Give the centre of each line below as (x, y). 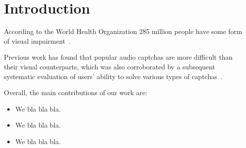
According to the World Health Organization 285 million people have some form (123, 31)
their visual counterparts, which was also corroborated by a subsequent (110, 66)
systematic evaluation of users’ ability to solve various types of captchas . (113, 76)
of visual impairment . (37, 41)
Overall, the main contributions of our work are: (76, 92)
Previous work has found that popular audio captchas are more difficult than (118, 57)
